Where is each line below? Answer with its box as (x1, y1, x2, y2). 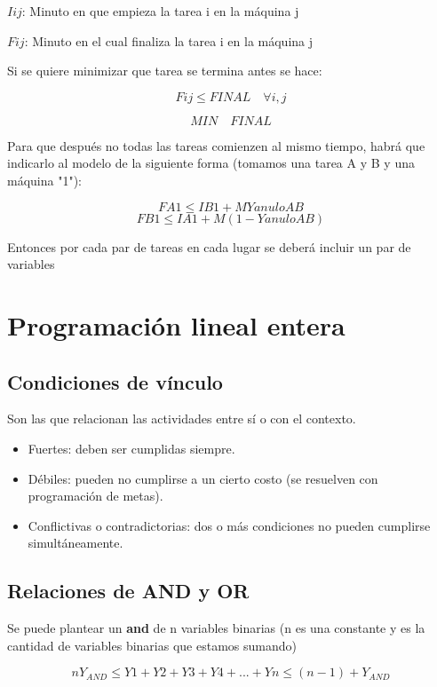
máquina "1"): (7, 170, 82, 189)
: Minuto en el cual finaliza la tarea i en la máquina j (24, 31, 314, 50)
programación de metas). (28, 486, 163, 505)
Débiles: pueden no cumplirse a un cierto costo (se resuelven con (28, 469, 378, 487)
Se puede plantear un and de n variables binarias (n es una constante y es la (7, 619, 425, 637)
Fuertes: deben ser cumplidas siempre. (28, 438, 235, 457)
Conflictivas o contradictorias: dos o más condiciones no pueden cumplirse (28, 516, 431, 534)
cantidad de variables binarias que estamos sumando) (7, 636, 297, 654)
